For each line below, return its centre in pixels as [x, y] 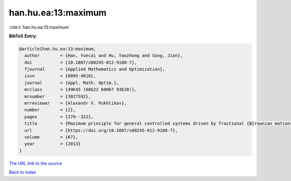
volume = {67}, [51, 137]
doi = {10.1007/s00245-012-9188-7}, [81, 62]
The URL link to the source [36, 163]
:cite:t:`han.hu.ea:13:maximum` [40, 27]
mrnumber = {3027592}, [58, 96]
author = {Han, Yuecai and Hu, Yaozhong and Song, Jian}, [104, 56]
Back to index [23, 172]
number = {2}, [50, 110]
